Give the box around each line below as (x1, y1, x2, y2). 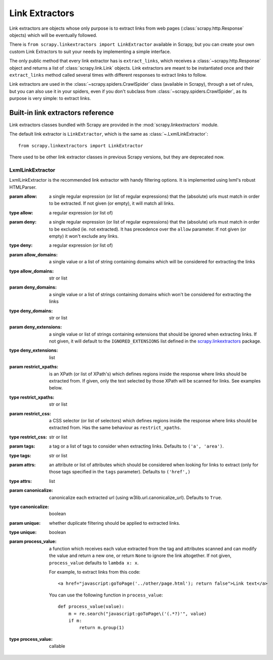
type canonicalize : (9, 504, 49, 510)
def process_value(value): (58, 603, 124, 610)
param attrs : (9, 462, 36, 468)
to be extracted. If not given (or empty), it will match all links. (49, 200, 175, 206)
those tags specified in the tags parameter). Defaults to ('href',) (49, 469, 191, 475)
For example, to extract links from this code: (49, 569, 141, 575)
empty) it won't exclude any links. (49, 233, 119, 239)
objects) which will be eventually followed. (9, 32, 98, 38)
